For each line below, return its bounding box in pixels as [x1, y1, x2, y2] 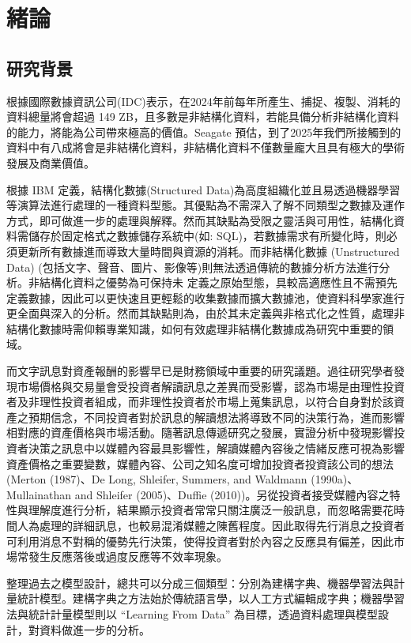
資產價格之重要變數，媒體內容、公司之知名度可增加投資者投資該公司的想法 [6, 455, 394, 472]
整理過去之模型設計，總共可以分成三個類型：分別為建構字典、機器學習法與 [6, 574, 394, 591]
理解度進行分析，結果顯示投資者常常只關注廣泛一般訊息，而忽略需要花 [28, 502, 394, 518]
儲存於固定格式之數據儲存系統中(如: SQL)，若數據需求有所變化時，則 [28, 227, 386, 244]
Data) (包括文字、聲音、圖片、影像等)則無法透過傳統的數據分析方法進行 [6, 258, 379, 275]
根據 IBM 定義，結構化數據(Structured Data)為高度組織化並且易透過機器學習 [6, 181, 401, 197]
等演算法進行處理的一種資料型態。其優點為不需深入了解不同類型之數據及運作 [6, 197, 405, 213]
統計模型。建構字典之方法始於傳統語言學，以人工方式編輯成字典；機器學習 [17, 590, 405, 607]
